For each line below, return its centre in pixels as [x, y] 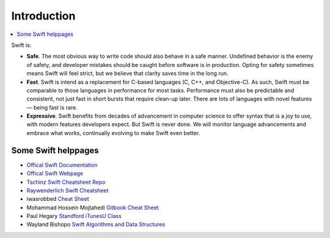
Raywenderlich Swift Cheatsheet [68, 190]
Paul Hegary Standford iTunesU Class [74, 216]
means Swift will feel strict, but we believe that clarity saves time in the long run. [127, 74]
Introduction [43, 16]
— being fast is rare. [52, 107]
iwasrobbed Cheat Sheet [58, 199]
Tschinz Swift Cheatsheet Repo [66, 182]
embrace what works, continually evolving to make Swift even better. [113, 133]
